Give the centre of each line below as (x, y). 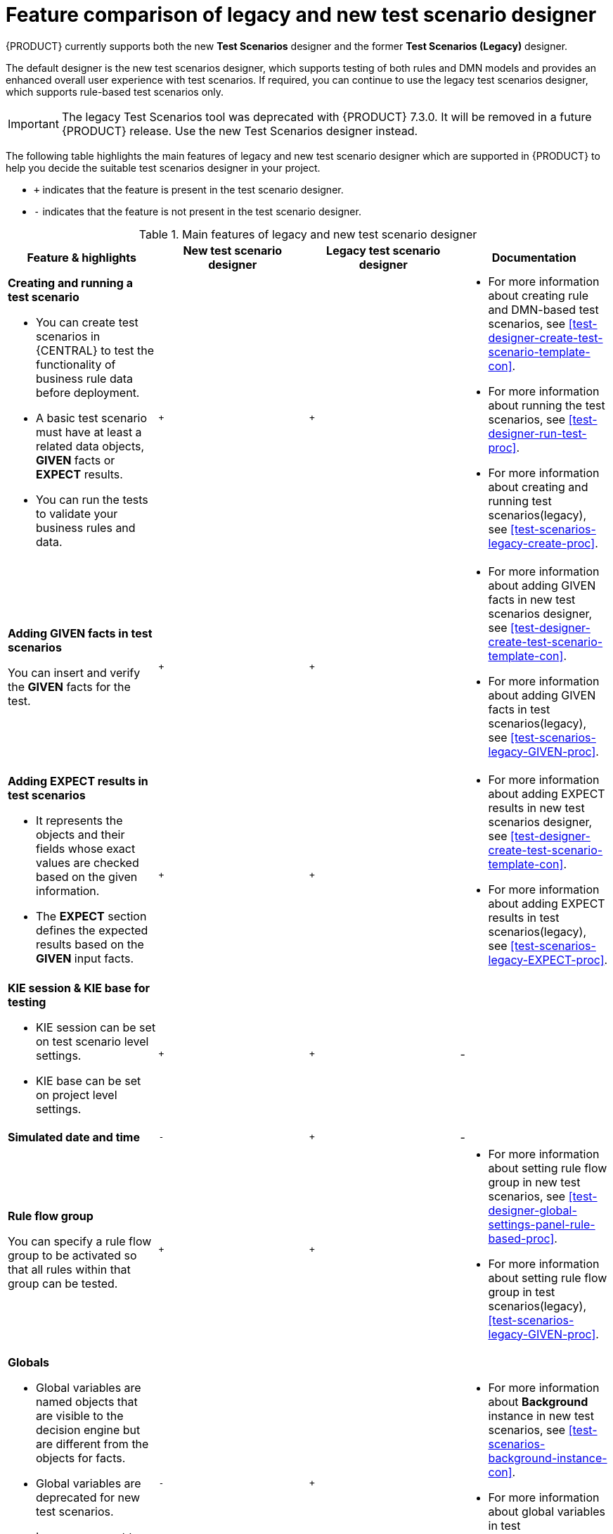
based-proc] (521, 1238)
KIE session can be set (96, 1027)
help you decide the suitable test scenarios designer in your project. (163, 167)
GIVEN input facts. (85, 958)
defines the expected (92, 930)
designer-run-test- (537, 433)
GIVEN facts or (76, 460)
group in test (522, 1292)
